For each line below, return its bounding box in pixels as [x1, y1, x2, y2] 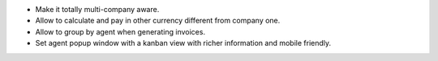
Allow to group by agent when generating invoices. [35, 26, 206, 36]
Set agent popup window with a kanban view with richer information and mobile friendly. [35, 39, 332, 48]
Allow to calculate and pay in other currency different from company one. [35, 16, 281, 26]
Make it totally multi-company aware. [35, 5, 160, 14]
